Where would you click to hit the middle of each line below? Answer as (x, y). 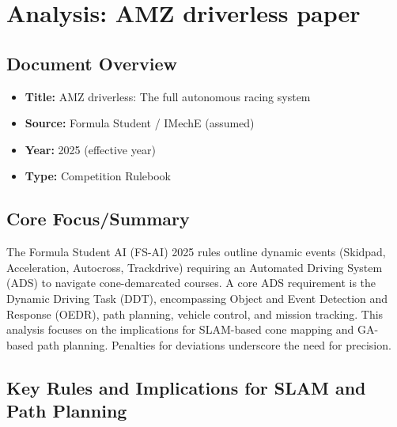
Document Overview (92, 63)
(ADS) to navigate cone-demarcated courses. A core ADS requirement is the (191, 283)
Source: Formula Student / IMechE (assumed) (140, 123)
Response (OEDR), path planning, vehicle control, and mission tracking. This (195, 314)
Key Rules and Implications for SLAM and (186, 387)
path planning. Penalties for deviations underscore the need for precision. (214, 344)
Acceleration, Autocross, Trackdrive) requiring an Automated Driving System (195, 267)
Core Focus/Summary (98, 219)
